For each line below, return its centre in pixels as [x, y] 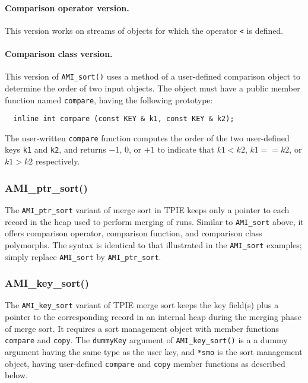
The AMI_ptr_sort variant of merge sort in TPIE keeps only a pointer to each [147, 209]
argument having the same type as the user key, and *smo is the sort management [154, 351]
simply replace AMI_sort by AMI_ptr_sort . [83, 256]
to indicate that [186, 149]
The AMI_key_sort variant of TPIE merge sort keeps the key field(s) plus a [142, 305]
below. [16, 375]
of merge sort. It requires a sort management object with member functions [142, 328]
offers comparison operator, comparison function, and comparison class [134, 233]
